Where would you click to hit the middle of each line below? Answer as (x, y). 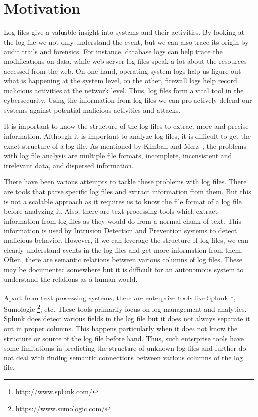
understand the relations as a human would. (71, 279)
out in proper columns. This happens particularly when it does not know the (121, 328)
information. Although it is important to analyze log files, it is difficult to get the (127, 136)
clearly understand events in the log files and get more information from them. (124, 250)
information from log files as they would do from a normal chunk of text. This (123, 220)
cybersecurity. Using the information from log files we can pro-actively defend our (128, 100)
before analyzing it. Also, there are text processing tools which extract (111, 211)
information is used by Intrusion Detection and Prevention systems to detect (121, 230)
